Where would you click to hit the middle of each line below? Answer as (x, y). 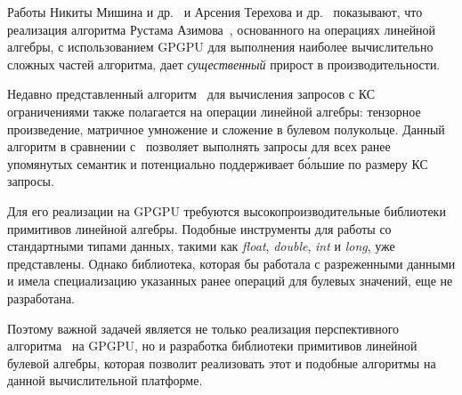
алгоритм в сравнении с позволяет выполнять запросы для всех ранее (199, 146)
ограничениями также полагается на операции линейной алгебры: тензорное (214, 111)
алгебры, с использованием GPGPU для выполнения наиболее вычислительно (220, 47)
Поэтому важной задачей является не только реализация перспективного (203, 328)
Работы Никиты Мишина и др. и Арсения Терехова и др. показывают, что (215, 12)
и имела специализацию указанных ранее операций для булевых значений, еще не (230, 281)
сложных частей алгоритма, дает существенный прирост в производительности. (224, 64)
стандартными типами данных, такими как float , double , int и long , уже (201, 246)
